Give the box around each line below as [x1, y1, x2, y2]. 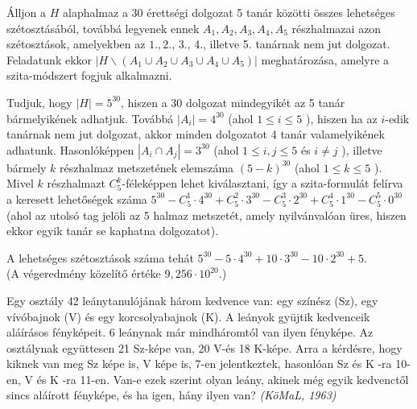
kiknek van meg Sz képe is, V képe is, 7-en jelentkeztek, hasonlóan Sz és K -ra [6, 355, 392, 372]
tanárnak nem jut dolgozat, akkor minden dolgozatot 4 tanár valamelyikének [6, 126, 385, 143]
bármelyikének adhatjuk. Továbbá [6, 109, 174, 126]
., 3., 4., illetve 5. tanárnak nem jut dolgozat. [168, 35, 390, 52]
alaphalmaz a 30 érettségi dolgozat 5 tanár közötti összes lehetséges [62, 4, 395, 20]
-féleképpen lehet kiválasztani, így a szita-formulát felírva [122, 175, 403, 192]
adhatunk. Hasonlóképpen [6, 141, 134, 158]
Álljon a [6, 4, 47, 20]
